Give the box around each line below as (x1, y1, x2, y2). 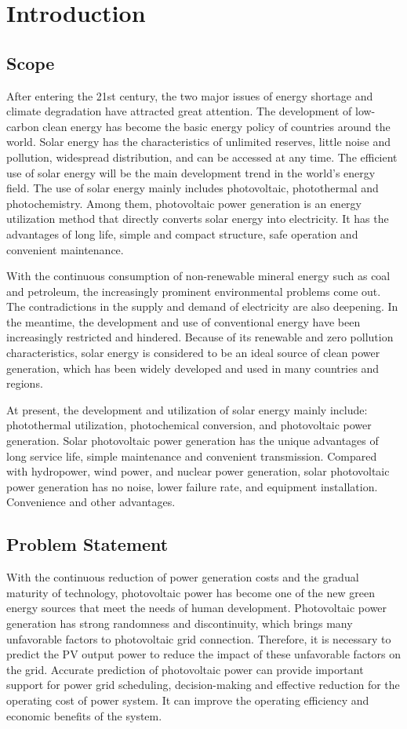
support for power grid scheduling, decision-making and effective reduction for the (6, 676, 400, 693)
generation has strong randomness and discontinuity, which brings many (6, 615, 353, 631)
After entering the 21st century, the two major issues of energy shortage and (6, 87, 373, 104)
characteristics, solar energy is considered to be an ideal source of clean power (6, 344, 380, 361)
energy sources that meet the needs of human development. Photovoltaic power (6, 600, 387, 616)
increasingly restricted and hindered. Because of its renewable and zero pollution (6, 329, 394, 345)
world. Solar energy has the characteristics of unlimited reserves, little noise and (6, 133, 391, 150)
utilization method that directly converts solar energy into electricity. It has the (6, 210, 389, 227)
